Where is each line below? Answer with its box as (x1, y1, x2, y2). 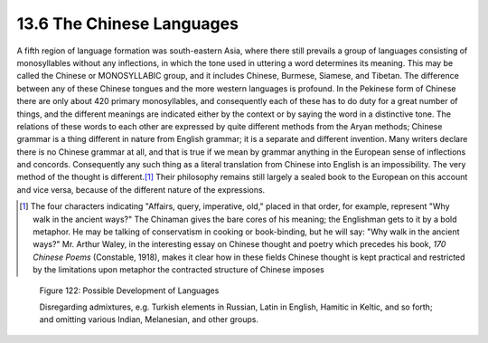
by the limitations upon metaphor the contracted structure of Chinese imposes (33, 264, 324, 275)
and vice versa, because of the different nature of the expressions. (16, 184, 266, 195)
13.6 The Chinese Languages (16, 14, 239, 33)
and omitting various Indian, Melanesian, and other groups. (39, 314, 259, 325)
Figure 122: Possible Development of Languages (39, 285, 220, 296)
